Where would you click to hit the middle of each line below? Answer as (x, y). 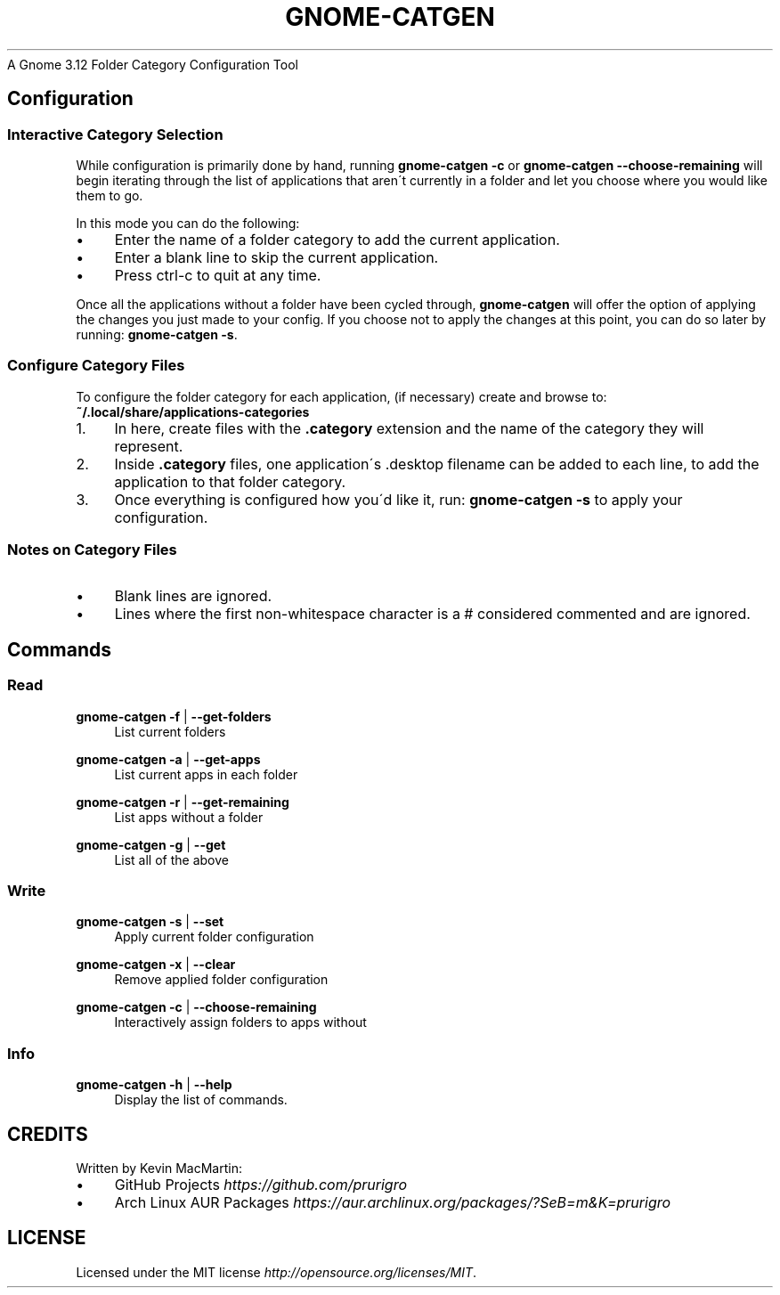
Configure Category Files (96, 366)
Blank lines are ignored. (193, 596)
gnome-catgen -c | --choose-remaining (196, 1007)
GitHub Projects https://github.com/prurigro (261, 1185)
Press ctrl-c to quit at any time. (218, 275)
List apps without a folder (189, 817)
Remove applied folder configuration (221, 980)
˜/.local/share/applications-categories (193, 411)
